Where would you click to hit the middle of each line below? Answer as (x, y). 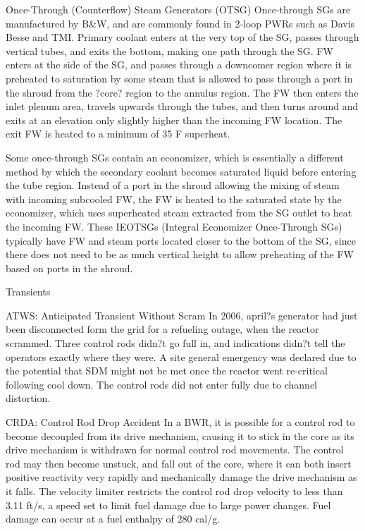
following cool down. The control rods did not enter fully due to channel (162, 384)
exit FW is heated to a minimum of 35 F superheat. (118, 134)
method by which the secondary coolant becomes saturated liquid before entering (181, 171)
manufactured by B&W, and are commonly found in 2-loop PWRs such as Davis (180, 23)
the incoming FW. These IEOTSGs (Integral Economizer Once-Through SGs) (174, 226)
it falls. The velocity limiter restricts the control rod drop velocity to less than (174, 491)
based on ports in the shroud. (69, 268)
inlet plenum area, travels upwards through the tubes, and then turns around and (182, 106)
